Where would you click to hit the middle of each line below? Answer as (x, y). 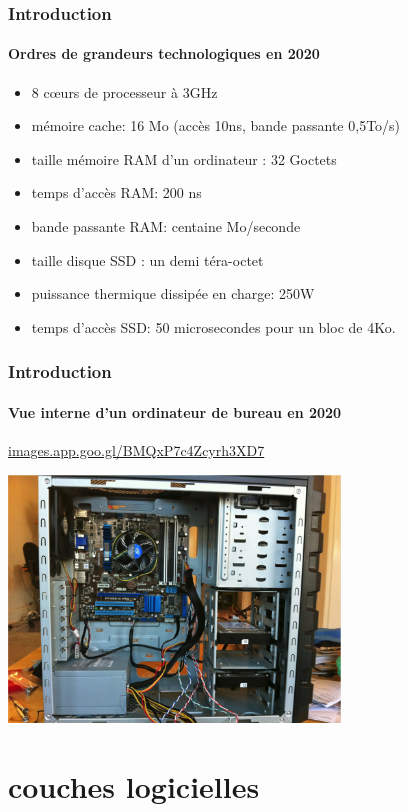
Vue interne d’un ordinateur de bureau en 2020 (175, 411)
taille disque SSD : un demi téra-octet (147, 259)
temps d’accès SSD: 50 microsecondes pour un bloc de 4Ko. (213, 326)
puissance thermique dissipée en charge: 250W (173, 293)
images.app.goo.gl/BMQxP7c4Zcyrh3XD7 (136, 450)
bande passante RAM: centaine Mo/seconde (166, 226)
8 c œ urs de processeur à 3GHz (124, 91)
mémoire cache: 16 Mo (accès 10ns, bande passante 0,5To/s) (216, 125)
